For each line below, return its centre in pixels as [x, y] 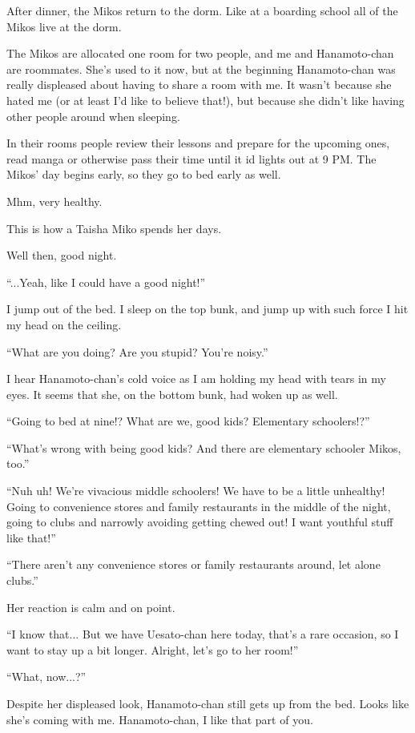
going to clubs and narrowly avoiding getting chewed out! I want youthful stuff [200, 522]
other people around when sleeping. [93, 116]
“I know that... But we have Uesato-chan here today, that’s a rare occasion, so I [203, 634]
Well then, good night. [62, 255]
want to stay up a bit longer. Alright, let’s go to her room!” [153, 649]
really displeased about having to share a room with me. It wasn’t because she [199, 85]
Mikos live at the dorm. [64, 26]
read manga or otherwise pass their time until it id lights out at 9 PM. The [191, 158]
